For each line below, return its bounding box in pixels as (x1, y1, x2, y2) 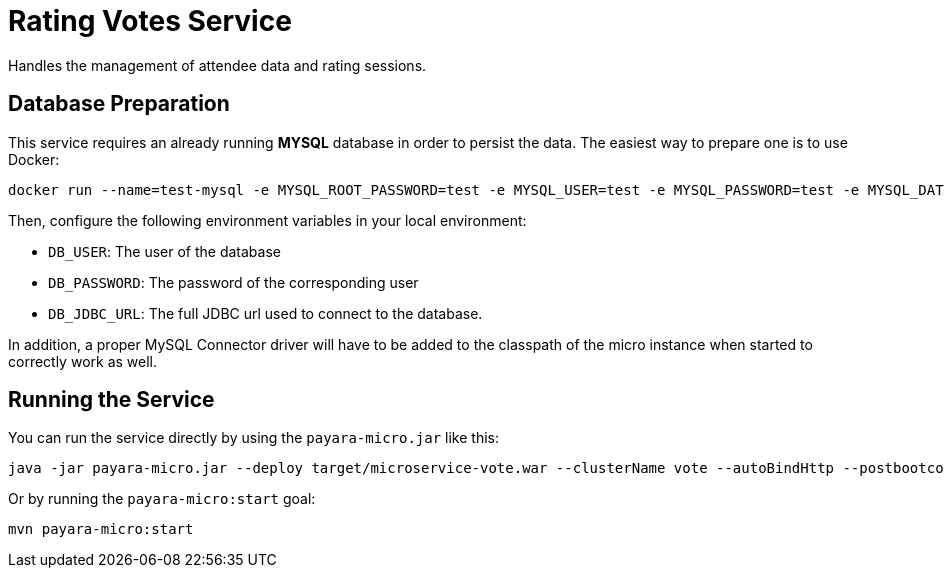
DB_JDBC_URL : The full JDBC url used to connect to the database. (48, 304, 483, 322)
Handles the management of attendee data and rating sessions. (8, 56, 427, 74)
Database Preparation (8, 91, 230, 117)
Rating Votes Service (8, 4, 292, 38)
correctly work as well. (8, 352, 158, 370)
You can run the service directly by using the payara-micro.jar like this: (8, 429, 499, 447)
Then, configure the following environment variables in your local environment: (8, 211, 527, 229)
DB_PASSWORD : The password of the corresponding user (48, 273, 419, 291)
